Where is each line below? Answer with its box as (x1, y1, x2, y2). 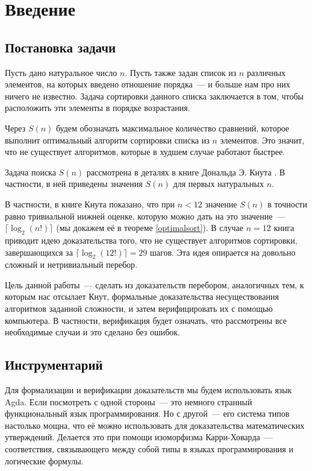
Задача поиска (5, 165, 56, 178)
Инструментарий (5, 355, 103, 374)
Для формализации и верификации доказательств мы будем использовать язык (5, 384, 292, 396)
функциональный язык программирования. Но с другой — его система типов (5, 407, 290, 420)
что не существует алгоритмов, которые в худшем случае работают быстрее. (5, 145, 285, 158)
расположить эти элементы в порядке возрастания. (5, 101, 190, 114)
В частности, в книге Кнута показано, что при (5, 197, 175, 210)
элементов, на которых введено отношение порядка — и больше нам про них (5, 78, 290, 90)
